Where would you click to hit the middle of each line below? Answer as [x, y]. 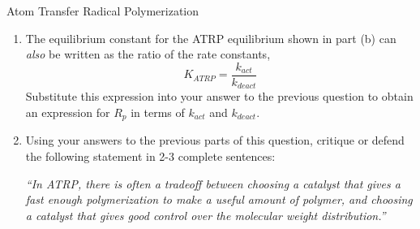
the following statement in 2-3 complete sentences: [150, 156]
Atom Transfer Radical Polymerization [103, 11]
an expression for [68, 112]
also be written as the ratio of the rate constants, [148, 54]
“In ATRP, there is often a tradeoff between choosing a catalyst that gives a [213, 183]
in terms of [158, 112]
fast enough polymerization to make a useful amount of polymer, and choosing [219, 199]
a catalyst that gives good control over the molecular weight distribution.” [206, 215]
